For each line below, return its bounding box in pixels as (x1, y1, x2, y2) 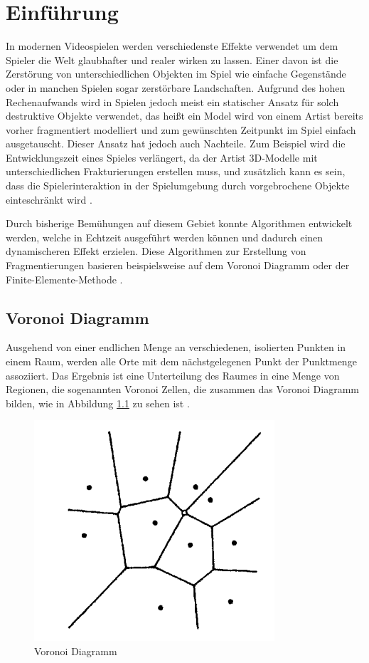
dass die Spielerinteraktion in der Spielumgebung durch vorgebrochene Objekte (6, 178, 350, 193)
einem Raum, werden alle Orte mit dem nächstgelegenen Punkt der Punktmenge (6, 354, 357, 369)
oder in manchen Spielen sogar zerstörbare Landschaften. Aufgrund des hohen (6, 80, 346, 95)
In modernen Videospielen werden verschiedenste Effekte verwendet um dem (6, 38, 338, 53)
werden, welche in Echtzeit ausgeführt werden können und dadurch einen (6, 229, 323, 244)
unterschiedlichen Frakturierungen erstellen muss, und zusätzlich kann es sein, (6, 164, 346, 179)
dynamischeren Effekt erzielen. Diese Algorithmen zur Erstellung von (6, 244, 306, 259)
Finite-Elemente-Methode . (6, 271, 123, 286)
